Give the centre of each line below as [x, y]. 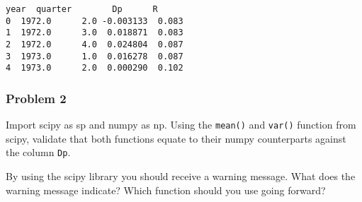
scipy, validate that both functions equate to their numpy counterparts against [176, 138]
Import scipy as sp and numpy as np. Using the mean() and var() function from [181, 125]
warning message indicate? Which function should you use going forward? [166, 190]
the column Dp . [38, 152]
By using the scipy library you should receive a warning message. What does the [181, 176]
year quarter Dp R [82, 9]
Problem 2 [36, 98]
